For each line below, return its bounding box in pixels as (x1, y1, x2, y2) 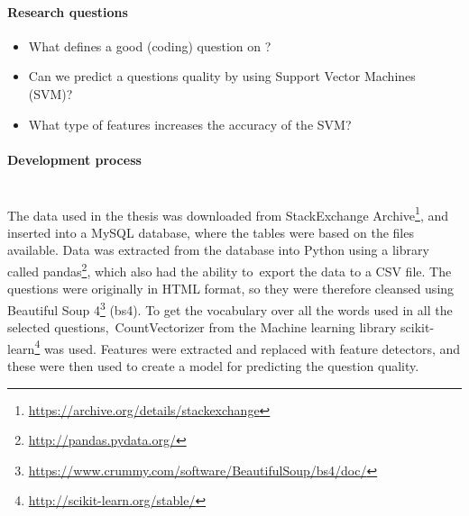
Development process (7, 149, 142, 168)
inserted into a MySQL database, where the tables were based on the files (7, 222, 414, 241)
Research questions (7, 2, 128, 21)
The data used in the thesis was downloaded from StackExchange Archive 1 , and (7, 203, 449, 224)
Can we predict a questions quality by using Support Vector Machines (28, 67, 416, 86)
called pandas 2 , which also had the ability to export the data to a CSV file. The (7, 259, 452, 280)
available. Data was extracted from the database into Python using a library (7, 240, 429, 259)
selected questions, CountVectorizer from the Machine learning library (7, 318, 397, 337)
